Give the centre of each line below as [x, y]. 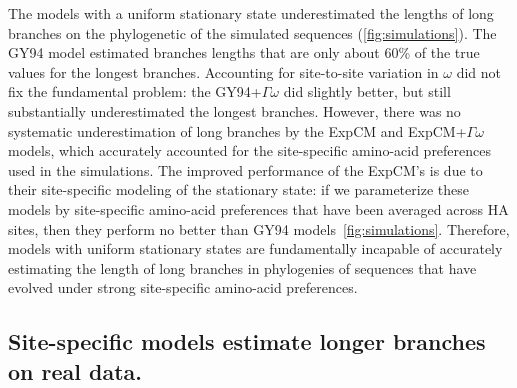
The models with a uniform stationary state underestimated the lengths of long [251, 13]
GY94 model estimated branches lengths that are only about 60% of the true [244, 52]
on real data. [75, 370]
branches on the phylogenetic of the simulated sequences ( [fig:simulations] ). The [252, 32]
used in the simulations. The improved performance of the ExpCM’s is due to [245, 169]
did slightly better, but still [367, 91]
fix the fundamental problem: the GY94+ [135, 91]
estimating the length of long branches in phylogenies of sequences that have [242, 267]
